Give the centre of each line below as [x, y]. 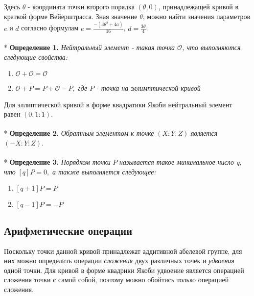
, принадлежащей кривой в [198, 6]
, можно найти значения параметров [196, 16]
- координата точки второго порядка [81, 6]
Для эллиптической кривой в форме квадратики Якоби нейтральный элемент [118, 104]
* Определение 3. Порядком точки [57, 162]
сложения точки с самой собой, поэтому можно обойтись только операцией [116, 280]
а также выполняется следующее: [104, 171]
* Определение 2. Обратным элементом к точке [79, 133]
